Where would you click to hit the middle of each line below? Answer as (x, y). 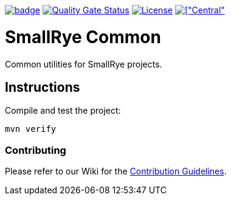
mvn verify (31, 129)
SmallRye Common (83, 37)
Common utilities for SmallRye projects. (84, 64)
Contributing (36, 150)
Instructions (43, 87)
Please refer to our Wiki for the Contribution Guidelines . (116, 171)
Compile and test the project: (63, 111)
